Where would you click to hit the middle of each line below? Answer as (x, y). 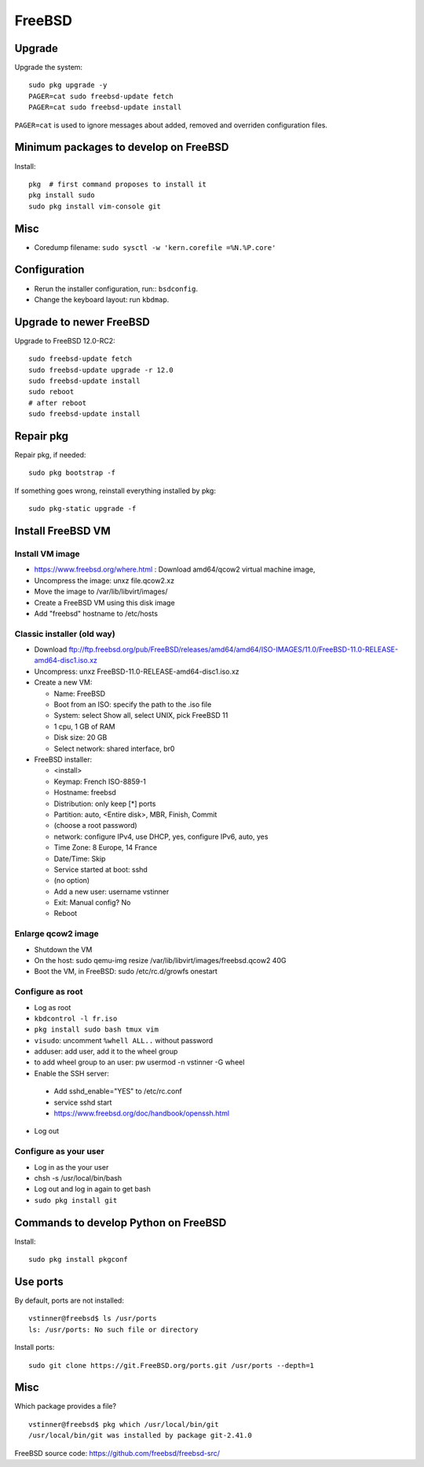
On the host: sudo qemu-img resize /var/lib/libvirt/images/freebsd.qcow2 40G (160, 960)
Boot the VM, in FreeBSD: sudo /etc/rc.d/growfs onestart (126, 972)
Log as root (53, 1007)
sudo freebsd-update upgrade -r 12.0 (101, 370)
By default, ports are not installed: (69, 1300)
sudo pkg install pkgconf (79, 1259)
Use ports (39, 1281)
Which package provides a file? (66, 1406)
